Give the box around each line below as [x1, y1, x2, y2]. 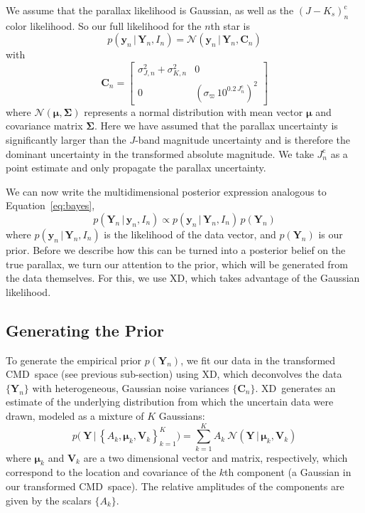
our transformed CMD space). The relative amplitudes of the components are [6, 479, 344, 494]
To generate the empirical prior [6, 352, 142, 367]
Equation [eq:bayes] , [6, 198, 95, 213]
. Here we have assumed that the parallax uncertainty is [94, 118, 338, 133]
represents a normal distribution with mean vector [84, 104, 303, 119]
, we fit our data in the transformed [180, 352, 336, 367]
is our [318, 226, 343, 241]
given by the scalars [6, 492, 92, 507]
